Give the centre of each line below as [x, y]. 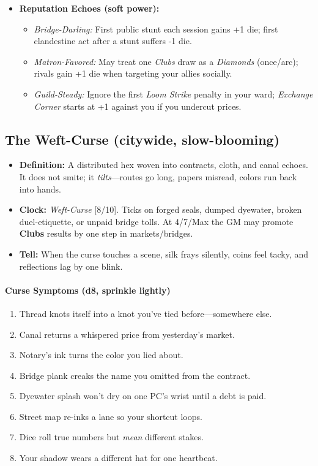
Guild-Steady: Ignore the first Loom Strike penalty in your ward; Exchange [173, 94]
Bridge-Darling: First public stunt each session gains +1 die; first [156, 29]
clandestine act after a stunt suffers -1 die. [113, 41]
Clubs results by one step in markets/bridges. [106, 233]
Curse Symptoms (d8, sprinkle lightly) [88, 290]
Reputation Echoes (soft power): [89, 8]
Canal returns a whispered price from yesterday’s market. [127, 334]
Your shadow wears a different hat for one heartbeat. [118, 458]
